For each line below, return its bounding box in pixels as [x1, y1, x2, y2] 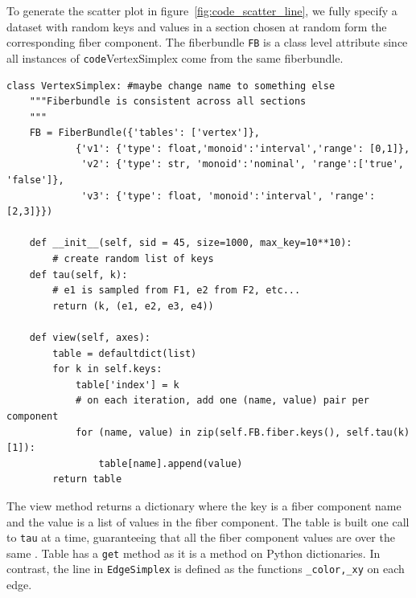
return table [52, 473, 122, 485]
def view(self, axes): [29, 332, 150, 343]
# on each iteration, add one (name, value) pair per [75, 395, 370, 407]
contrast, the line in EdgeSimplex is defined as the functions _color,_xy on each [6, 560, 405, 577]
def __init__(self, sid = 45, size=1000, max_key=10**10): [29, 237, 352, 249]
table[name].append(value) [98, 457, 243, 469]
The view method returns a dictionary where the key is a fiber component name [6, 497, 402, 514]
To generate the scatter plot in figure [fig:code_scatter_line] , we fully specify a [6, 2, 397, 18]
